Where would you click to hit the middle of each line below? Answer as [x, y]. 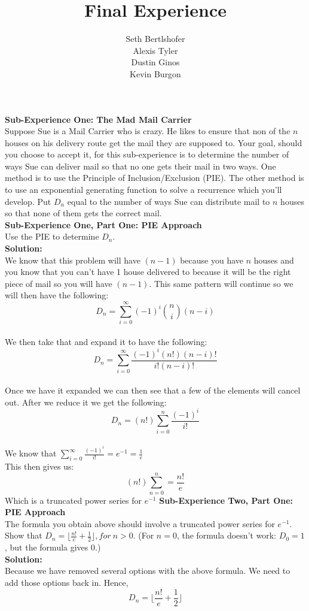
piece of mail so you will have [59, 283]
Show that [24, 535]
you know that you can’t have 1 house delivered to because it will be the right [148, 272]
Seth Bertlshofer [155, 39]
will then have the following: [57, 295]
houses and [274, 260]
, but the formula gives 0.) [53, 547]
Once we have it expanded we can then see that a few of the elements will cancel [153, 390]
